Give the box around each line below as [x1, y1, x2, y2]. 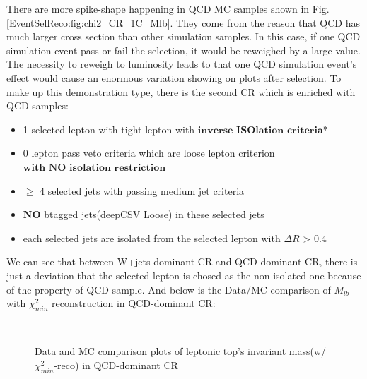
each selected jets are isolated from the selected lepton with [23, 230, 281, 245]
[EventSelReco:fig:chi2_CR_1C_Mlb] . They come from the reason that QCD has [6, 15, 360, 30]
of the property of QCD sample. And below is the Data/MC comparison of [6, 282, 331, 296]
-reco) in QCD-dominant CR [54, 358, 178, 373]
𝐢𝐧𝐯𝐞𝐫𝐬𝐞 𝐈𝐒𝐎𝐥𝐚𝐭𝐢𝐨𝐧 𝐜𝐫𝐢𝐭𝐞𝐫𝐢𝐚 [197, 125, 323, 136]
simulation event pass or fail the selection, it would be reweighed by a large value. [6, 42, 361, 57]
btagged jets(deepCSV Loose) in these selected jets [44, 207, 264, 222]
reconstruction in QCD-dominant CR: [52, 296, 216, 311]
